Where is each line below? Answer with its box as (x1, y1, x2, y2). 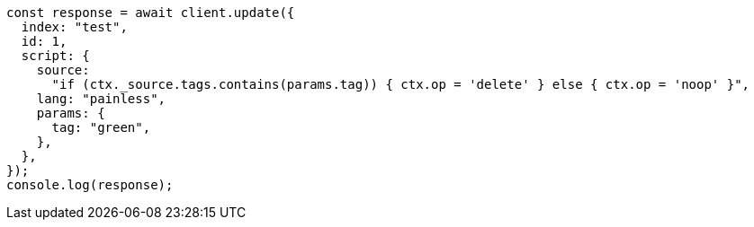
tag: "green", (51, 120, 151, 135)
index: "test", (21, 20, 128, 34)
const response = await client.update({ (6, 5, 295, 20)
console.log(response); (6, 178, 174, 192)
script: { (21, 48, 90, 63)
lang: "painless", (36, 92, 166, 106)
